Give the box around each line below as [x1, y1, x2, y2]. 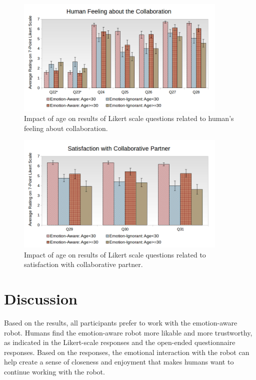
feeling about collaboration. [24, 122, 108, 133]
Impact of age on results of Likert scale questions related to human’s [24, 113, 234, 123]
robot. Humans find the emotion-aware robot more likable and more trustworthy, [4, 327, 252, 337]
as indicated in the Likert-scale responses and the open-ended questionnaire [4, 337, 235, 347]
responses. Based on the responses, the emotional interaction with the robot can [4, 346, 249, 357]
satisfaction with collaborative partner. [24, 259, 143, 269]
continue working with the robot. [4, 366, 105, 376]
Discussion [4, 288, 77, 309]
